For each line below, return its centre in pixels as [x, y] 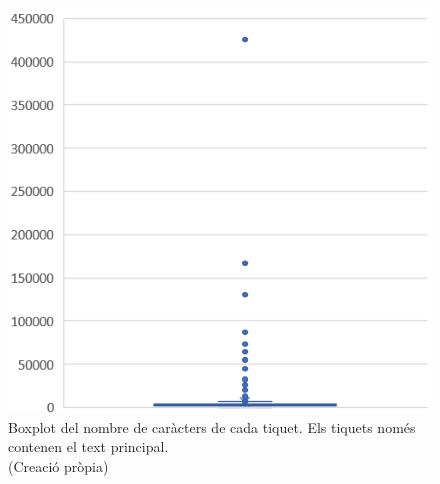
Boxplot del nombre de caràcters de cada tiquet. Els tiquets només [212, 426]
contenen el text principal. [88, 446]
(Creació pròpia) [58, 466]
